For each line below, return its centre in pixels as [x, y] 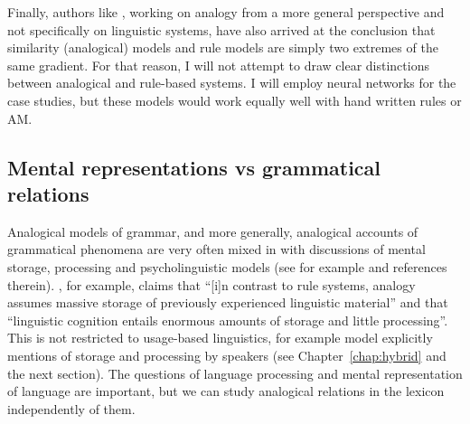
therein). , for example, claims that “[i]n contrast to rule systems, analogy [211, 284]
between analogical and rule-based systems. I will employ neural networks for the [232, 83]
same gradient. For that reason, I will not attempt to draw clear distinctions [218, 65]
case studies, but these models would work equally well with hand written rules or [235, 100]
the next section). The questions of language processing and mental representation [235, 373]
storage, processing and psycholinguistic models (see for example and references [227, 266]
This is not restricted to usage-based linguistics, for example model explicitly [220, 338]
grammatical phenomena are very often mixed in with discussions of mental [216, 249]
